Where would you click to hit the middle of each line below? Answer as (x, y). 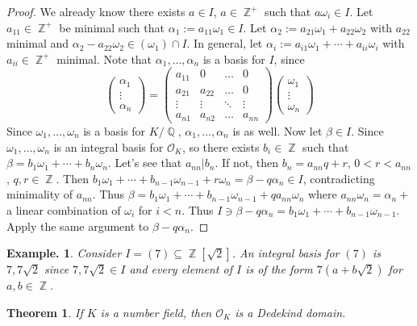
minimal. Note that (104, 59)
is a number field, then (156, 312)
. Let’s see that (145, 163)
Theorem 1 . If (45, 312)
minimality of (40, 194)
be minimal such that (112, 27)
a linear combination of (64, 209)
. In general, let (225, 43)
